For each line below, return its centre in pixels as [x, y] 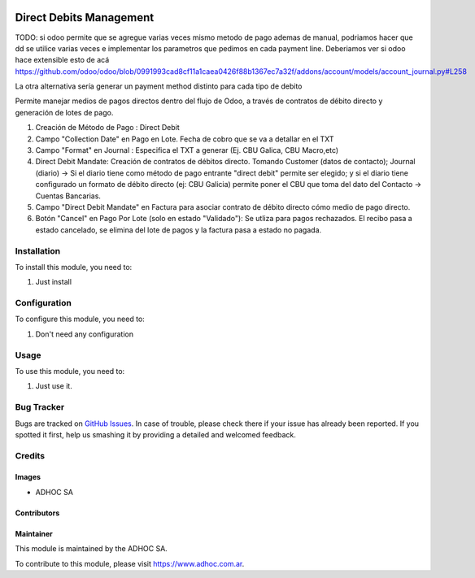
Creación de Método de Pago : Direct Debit [108, 128]
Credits [30, 455]
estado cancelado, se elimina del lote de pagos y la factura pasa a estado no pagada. [179, 230]
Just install [54, 282]
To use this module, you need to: [70, 371]
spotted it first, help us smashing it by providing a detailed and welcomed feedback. [155, 434]
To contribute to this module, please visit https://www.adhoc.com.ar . [130, 563]
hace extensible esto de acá [62, 60]
